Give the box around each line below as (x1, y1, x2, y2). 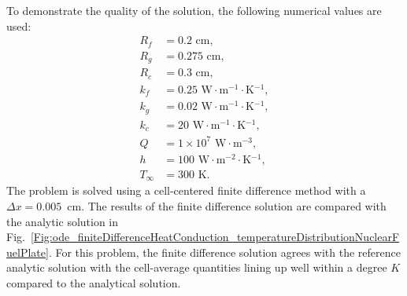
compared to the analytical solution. (6, 275, 181, 291)
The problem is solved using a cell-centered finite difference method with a (6, 182, 366, 199)
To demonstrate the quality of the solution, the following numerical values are (6, 2, 382, 18)
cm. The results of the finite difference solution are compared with (67, 198, 387, 214)
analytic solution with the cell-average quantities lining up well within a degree (6, 259, 387, 276)
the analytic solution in (6, 213, 119, 229)
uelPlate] (6, 243, 49, 260)
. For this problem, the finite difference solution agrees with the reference (48, 243, 401, 260)
